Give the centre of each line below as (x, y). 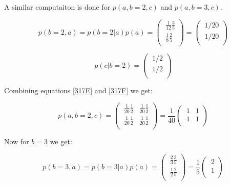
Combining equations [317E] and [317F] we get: (78, 90)
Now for (17, 141)
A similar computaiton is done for (57, 7)
